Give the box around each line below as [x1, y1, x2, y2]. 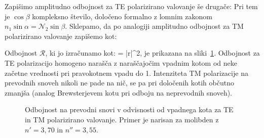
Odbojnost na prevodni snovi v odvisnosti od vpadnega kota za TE [25, 104, 234, 115]
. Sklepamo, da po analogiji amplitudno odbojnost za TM [65, 21, 244, 31]
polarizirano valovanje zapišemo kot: [5, 30, 117, 41]
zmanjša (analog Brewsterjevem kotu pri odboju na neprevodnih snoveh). [5, 87, 233, 98]
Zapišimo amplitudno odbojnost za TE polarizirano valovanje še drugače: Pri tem [5, 1, 258, 11]
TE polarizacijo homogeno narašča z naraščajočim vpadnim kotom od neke [5, 57, 237, 68]
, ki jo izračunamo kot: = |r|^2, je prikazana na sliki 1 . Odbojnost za [45, 48, 260, 58]
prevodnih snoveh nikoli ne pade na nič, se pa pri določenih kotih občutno [5, 77, 234, 88]
